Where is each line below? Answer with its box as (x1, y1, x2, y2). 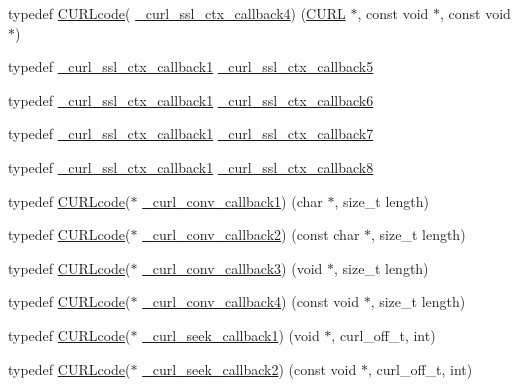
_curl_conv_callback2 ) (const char (142, 224, 360, 245)
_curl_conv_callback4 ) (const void (142, 291, 359, 312)
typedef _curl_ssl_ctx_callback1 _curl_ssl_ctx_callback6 (8, 89, 374, 110)
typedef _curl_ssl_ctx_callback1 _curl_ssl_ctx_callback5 (8, 56, 374, 77)
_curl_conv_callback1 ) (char (142, 190, 323, 211)
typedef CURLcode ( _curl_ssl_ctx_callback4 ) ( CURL (8, 3, 346, 23)
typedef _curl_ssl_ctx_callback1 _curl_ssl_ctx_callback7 (8, 123, 374, 144)
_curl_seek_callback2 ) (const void (142, 358, 357, 379)
